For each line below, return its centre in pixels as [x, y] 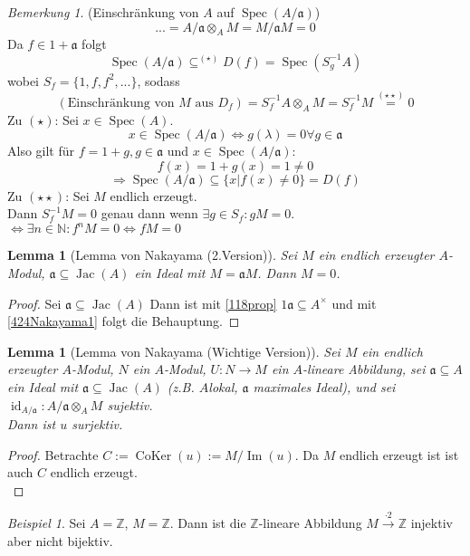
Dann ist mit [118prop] [213, 303]
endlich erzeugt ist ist [399, 454]
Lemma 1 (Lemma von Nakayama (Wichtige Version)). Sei [174, 351]
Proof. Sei [34, 303]
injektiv [432, 523]
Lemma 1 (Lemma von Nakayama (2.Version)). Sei [153, 255]
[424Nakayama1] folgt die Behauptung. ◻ [124, 321]
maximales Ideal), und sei [324, 387]
